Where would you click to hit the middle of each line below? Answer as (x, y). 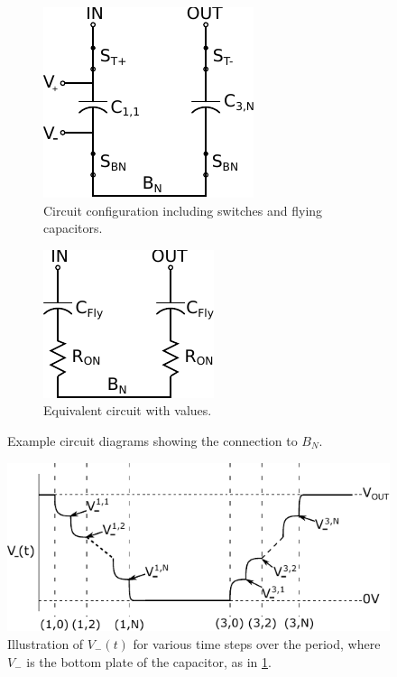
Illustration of (46, 643)
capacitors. (73, 228)
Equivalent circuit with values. (128, 410)
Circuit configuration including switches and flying (183, 210)
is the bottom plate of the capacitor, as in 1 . (149, 661)
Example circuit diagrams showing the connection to (152, 440)
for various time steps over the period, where (257, 643)
